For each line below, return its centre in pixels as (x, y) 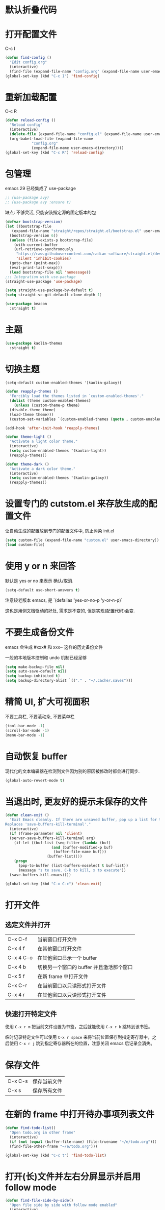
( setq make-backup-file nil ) (35, 667)
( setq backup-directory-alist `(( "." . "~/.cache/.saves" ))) (69, 681)
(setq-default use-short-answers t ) (42, 590)
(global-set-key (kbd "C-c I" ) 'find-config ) (52, 76)
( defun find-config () (28, 58)
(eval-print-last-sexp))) (36, 268)
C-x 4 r (16, 994)
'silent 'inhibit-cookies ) (43, 259)
